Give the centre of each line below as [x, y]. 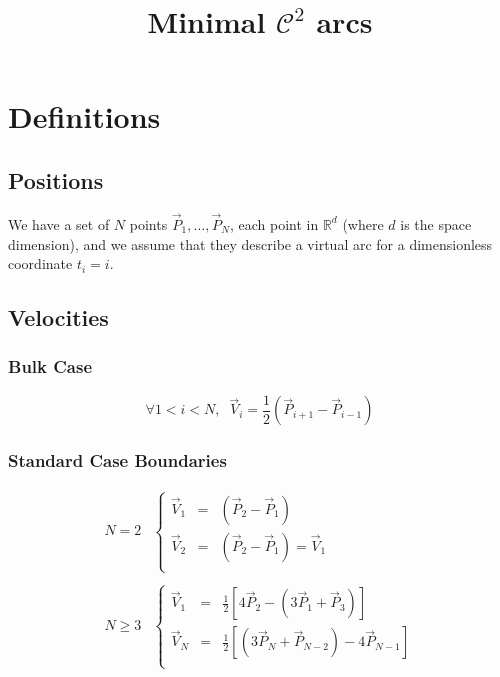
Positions [56, 179]
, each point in [274, 223]
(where [363, 223]
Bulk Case [50, 366]
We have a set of [59, 223]
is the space [436, 223]
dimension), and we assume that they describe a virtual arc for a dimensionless [250, 243]
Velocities [58, 317]
